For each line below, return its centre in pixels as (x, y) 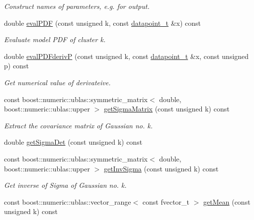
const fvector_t (166, 201)
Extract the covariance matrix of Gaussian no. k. (79, 125)
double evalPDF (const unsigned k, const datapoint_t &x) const (103, 23)
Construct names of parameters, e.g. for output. (77, 6)
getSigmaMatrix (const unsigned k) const (167, 109)
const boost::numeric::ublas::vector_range (68, 201)
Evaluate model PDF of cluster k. (55, 39)
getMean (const (227, 201)
